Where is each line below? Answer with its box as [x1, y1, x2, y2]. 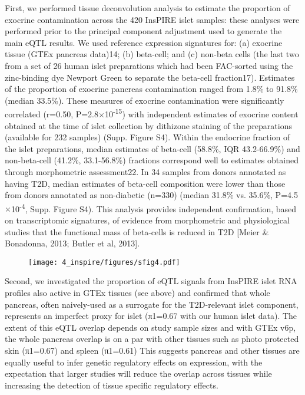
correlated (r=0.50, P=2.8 [5, 108, 98, 120]
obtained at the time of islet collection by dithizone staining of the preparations [5, 119, 292, 131]
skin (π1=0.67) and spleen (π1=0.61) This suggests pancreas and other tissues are [5, 344, 300, 356]
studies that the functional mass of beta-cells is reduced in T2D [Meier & [5, 225, 269, 238]
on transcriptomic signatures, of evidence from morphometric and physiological [5, 214, 290, 226]
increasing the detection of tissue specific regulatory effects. [5, 378, 218, 391]
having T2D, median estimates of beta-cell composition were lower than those [5, 177, 286, 189]
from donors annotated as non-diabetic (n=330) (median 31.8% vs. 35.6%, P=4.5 [5, 189, 298, 201]
